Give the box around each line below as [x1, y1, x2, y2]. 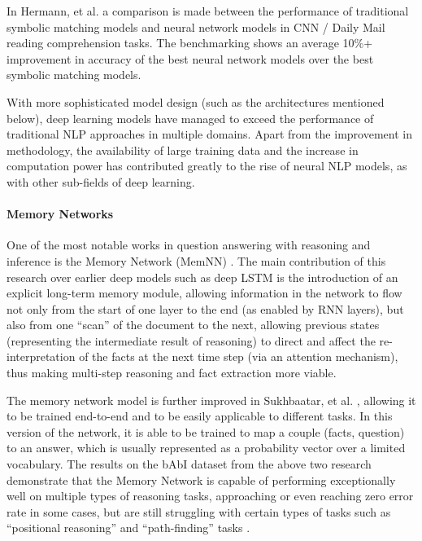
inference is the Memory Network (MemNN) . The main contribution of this [7, 252, 386, 269]
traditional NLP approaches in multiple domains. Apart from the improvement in [7, 125, 412, 143]
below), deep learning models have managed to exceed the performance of [7, 109, 374, 126]
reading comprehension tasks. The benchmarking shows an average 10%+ [7, 34, 373, 51]
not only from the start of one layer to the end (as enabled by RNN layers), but [7, 300, 404, 317]
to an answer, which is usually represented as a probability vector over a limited [7, 439, 406, 456]
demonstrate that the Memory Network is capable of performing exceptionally [7, 471, 396, 488]
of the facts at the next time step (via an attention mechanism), [79, 348, 398, 365]
